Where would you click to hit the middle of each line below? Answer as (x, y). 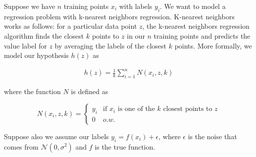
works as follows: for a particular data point (71, 26)
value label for (26, 45)
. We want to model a (193, 6)
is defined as (90, 91)
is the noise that (212, 136)
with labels (136, 6)
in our (136, 35)
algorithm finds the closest (44, 35)
